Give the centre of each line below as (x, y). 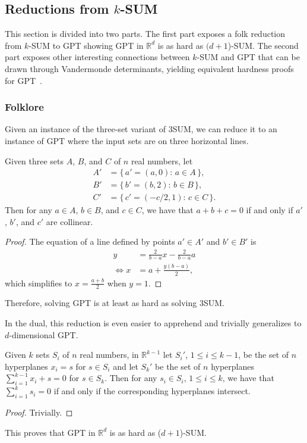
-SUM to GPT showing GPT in (86, 45)
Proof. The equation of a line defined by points (90, 241)
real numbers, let (162, 160)
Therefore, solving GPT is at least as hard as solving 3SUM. (115, 303)
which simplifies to (39, 283)
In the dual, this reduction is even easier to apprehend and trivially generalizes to (153, 323)
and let (126, 366)
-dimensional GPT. (44, 334)
